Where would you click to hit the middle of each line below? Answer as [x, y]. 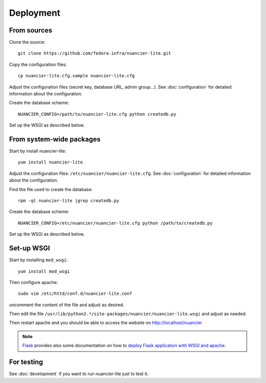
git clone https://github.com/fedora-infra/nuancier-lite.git [95, 53]
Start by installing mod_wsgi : [38, 260]
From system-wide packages [55, 139]
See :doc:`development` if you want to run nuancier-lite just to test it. [79, 374]
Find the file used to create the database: [51, 189]
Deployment [35, 13]
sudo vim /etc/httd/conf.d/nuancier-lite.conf [75, 294]
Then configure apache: [33, 282]
